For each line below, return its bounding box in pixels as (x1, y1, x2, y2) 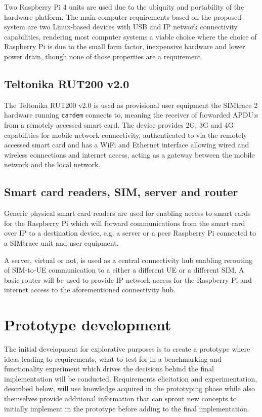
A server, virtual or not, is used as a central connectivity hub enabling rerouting (4, 254, 252, 265)
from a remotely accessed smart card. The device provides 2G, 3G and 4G (4, 120, 234, 130)
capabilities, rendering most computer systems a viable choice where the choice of (4, 31, 257, 42)
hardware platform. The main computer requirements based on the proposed (4, 11, 242, 22)
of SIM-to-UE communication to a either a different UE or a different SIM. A (4, 264, 244, 275)
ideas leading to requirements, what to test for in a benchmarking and (4, 353, 222, 364)
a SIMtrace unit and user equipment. (4, 237, 119, 248)
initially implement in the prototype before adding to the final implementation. (4, 403, 249, 413)
